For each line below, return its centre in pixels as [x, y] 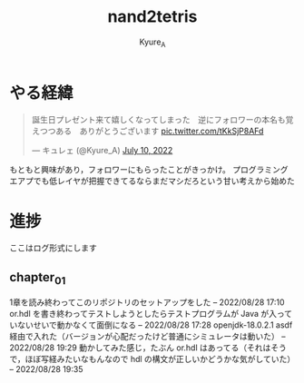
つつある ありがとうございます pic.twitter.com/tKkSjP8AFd [152, 131]
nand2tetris [152, 17]
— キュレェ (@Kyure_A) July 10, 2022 [102, 151]
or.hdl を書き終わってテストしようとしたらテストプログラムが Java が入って [151, 314]
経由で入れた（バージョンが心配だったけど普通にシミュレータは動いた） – [147, 337]
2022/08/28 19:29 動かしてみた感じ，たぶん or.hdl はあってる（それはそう [148, 348]
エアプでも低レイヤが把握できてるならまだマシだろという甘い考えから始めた [152, 181]
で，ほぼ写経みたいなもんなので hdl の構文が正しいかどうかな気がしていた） [152, 359]
